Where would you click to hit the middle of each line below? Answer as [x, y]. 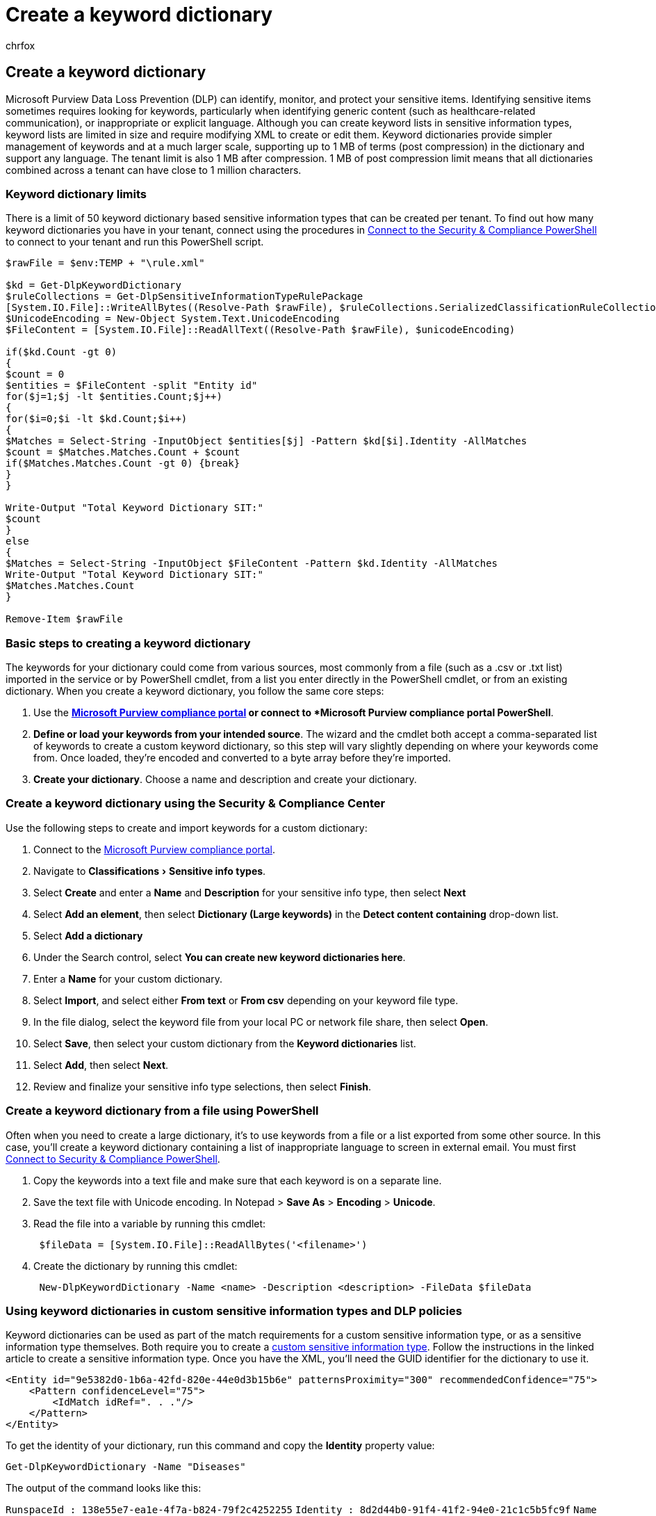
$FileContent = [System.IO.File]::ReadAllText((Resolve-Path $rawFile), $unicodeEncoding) [261, 330]
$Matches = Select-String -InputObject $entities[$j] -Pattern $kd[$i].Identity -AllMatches [266, 441]
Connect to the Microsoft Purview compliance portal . [154, 849]
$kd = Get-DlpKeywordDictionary [93, 285]
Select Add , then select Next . [101, 1065]
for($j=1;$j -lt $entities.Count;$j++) [114, 397]
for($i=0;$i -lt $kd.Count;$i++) [97, 419]
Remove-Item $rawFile [64, 619]
